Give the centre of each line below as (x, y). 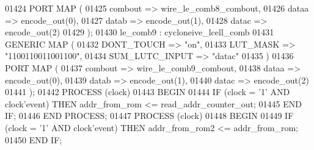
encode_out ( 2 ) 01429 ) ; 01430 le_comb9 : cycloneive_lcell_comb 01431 (140, 32)
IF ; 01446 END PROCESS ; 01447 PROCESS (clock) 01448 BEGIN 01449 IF (149, 116)
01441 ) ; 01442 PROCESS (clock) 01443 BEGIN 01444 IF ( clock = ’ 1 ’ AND (148, 92)
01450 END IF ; (34, 139)
